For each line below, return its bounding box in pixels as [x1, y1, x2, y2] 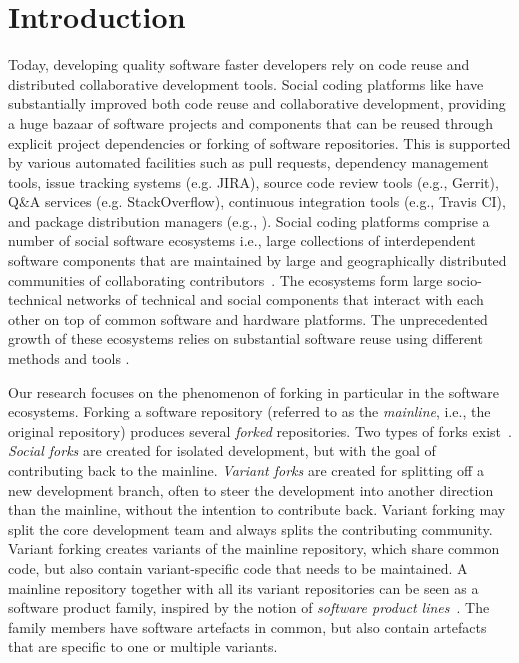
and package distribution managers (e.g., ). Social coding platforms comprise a [8, 210, 490, 231]
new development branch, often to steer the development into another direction [8, 479, 494, 500]
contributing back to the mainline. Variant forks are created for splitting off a [8, 460, 484, 480]
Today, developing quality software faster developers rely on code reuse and [8, 54, 470, 75]
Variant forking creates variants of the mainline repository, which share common [8, 538, 500, 559]
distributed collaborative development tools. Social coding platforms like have [8, 73, 484, 94]
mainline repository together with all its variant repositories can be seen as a [8, 577, 479, 598]
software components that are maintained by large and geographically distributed [8, 250, 507, 271]
